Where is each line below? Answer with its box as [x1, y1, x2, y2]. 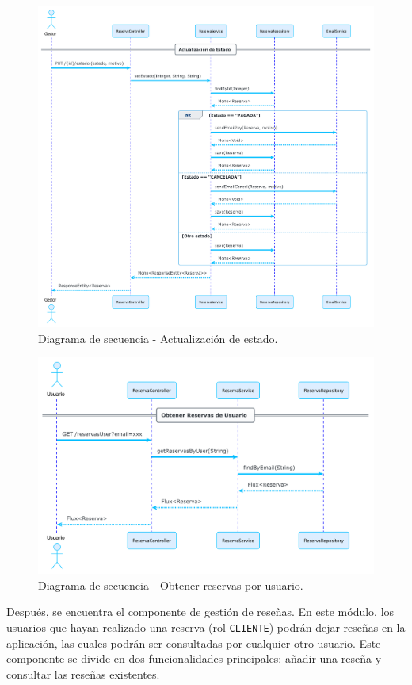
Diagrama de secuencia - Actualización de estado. [38, 329, 278, 346]
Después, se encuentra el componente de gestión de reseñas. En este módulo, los [6, 603, 395, 620]
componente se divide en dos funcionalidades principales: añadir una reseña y [6, 650, 382, 667]
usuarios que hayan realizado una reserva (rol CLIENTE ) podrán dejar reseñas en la [6, 618, 406, 635]
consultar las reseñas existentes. [6, 665, 160, 682]
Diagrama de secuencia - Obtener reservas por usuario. [38, 576, 303, 593]
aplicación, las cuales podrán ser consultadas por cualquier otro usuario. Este [6, 634, 381, 651]
